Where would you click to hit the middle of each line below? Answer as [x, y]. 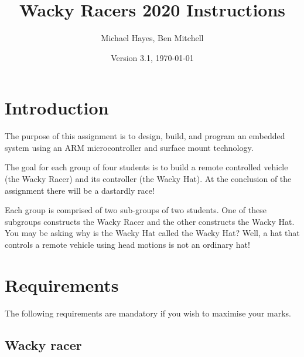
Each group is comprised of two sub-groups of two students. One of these [136, 210]
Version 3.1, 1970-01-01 [152, 57]
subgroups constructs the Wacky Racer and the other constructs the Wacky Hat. [150, 221]
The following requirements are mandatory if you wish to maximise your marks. [148, 313]
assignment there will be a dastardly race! [80, 190]
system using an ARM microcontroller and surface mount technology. [129, 147]
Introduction [57, 108]
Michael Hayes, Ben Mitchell [152, 38]
